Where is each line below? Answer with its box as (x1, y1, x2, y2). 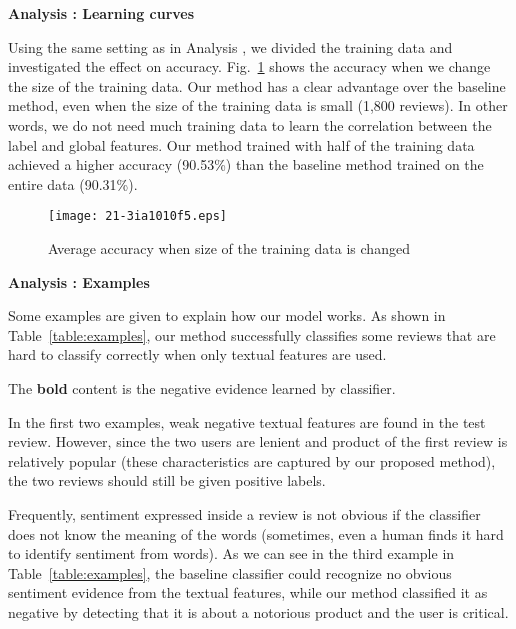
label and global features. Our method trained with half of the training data (8, 134, 475, 155)
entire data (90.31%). (8, 173, 138, 194)
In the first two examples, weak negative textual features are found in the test (8, 411, 486, 432)
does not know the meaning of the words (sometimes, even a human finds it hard (8, 523, 504, 544)
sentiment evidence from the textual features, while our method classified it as (8, 582, 488, 603)
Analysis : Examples (8, 271, 150, 292)
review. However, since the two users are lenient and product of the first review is (8, 431, 508, 452)
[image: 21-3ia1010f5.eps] (48, 209, 227, 224)
